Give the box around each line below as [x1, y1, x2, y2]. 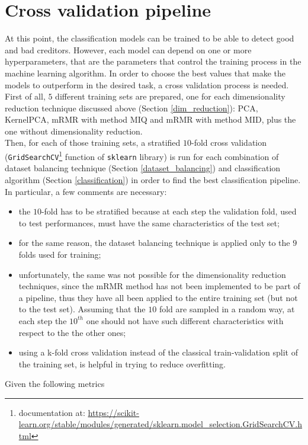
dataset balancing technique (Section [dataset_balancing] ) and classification [5, 162, 281, 174]
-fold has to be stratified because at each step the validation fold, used [41, 205, 297, 217]
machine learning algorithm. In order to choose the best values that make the [5, 66, 286, 79]
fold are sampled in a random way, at [159, 303, 295, 315]
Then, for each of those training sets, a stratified [5, 136, 181, 149]
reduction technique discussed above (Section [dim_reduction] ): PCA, [5, 101, 258, 114]
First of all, [5, 90, 46, 103]
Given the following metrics [5, 377, 105, 390]
